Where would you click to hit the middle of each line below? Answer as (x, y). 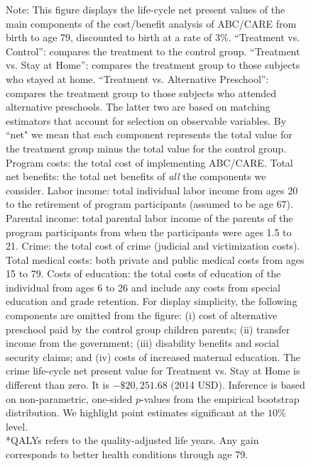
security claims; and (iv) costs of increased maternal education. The (153, 356)
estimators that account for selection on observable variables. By (146, 120)
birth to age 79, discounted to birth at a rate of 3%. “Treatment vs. (153, 37)
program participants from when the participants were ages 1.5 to (149, 232)
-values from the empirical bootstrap (220, 398)
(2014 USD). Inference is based (238, 385)
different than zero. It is (58, 385)
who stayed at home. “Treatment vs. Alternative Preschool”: (137, 78)
